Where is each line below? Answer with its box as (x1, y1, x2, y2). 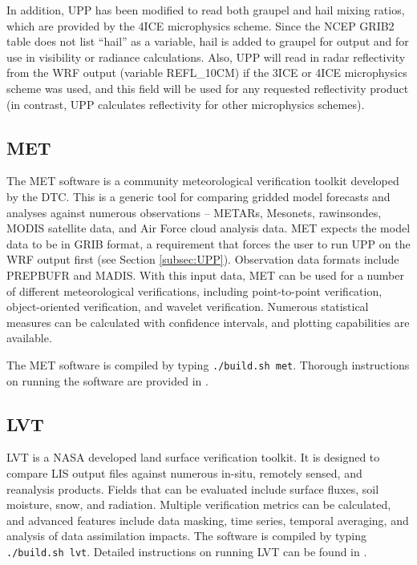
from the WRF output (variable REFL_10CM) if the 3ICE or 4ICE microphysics (6, 64, 407, 81)
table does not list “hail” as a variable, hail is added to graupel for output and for (6, 33, 409, 50)
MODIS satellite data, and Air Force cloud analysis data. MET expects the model (6, 220, 411, 236)
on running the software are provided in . (6, 372, 208, 389)
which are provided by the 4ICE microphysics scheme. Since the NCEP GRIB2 (6, 17, 395, 34)
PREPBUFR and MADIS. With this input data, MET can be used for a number (6, 266, 404, 283)
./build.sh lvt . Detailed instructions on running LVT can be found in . (6, 543, 367, 559)
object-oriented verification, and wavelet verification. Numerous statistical (6, 298, 369, 315)
